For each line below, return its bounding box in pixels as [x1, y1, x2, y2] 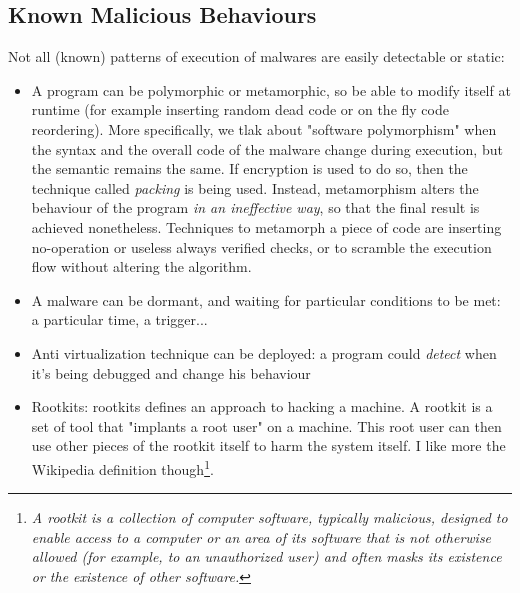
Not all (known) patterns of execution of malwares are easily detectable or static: [8, 46, 505, 67]
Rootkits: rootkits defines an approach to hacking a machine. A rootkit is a [31, 396, 493, 417]
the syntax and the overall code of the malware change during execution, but [31, 138, 503, 159]
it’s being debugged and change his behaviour [31, 362, 311, 383]
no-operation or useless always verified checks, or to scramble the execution [31, 236, 492, 257]
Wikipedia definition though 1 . [31, 455, 214, 479]
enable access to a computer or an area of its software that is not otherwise [31, 526, 492, 547]
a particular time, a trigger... [31, 309, 208, 330]
